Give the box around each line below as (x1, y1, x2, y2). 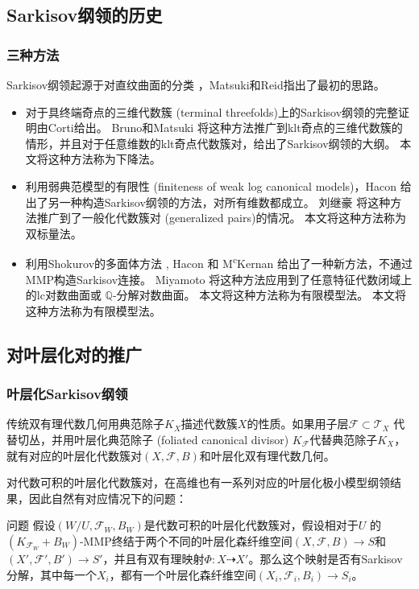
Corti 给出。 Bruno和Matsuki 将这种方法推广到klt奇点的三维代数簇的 (48, 119, 403, 136)
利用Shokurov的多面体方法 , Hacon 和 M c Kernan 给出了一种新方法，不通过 (25, 253, 413, 271)
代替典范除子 (309, 430, 378, 447)
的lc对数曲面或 (25, 286, 102, 303)
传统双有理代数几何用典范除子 (6, 415, 164, 432)
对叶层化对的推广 (6, 341, 142, 366)
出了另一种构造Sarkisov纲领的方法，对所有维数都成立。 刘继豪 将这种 (25, 193, 391, 210)
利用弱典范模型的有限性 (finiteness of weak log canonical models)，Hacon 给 (25, 177, 412, 194)
